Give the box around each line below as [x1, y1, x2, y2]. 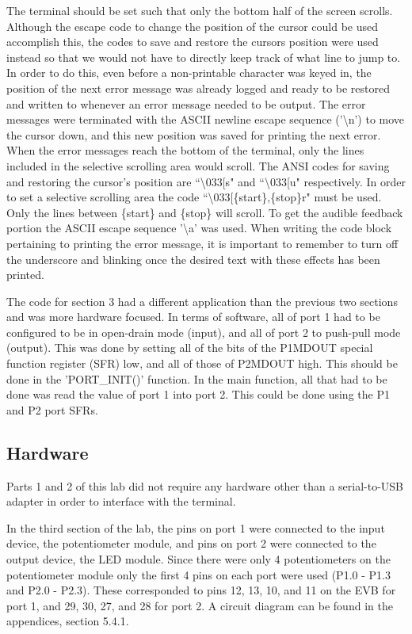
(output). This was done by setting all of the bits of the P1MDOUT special [6, 339, 373, 356]
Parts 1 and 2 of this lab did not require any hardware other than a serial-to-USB [6, 477, 404, 494]
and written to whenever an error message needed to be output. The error [6, 95, 366, 112]
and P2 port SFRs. [6, 401, 98, 418]
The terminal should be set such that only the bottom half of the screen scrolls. [6, 2, 393, 18]
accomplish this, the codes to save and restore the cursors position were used [6, 33, 379, 50]
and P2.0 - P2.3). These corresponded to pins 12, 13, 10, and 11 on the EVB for [6, 582, 396, 598]
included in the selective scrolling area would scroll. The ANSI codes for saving [6, 157, 390, 174]
